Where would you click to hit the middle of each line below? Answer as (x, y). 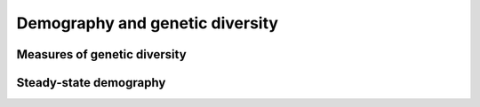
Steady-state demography (91, 83)
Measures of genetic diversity (101, 54)
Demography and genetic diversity (148, 23)
